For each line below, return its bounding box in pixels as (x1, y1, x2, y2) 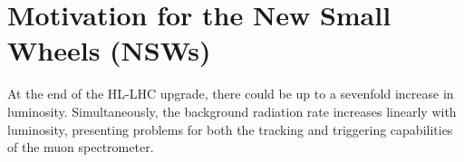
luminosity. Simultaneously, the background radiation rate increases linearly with (7, 101, 457, 120)
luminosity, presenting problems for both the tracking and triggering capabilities (7, 119, 453, 138)
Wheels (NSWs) (7, 32, 211, 69)
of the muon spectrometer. (7, 138, 154, 157)
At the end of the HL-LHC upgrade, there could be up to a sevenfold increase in (7, 84, 454, 103)
